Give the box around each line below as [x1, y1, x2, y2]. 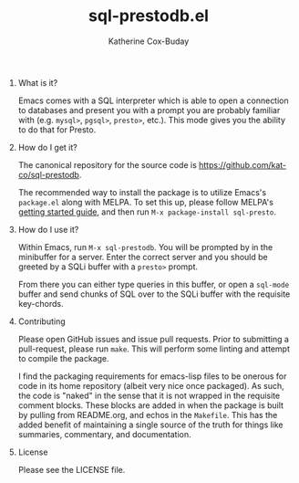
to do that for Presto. [17, 124, 97, 135]
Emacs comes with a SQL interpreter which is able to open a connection [17, 95, 289, 106]
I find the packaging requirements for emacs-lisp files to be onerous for [17, 371, 287, 382]
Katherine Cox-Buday [108, 36, 190, 47]
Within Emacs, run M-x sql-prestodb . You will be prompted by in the [17, 241, 273, 252]
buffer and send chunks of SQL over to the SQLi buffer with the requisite [17, 289, 291, 299]
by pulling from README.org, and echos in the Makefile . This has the [17, 409, 278, 420]
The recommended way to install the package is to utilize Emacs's [17, 186, 267, 197]
